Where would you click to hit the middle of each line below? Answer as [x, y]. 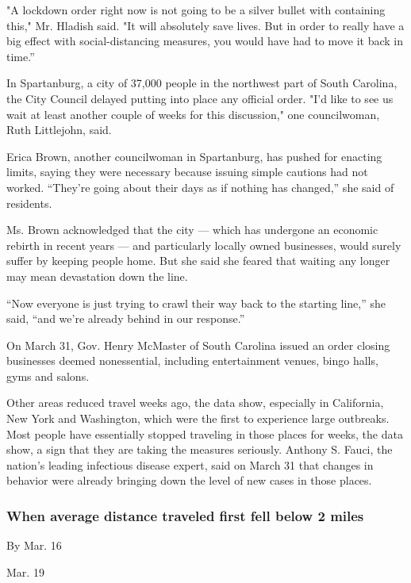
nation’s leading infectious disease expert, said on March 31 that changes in [190, 464]
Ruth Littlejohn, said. [59, 130]
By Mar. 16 [34, 545]
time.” [21, 56]
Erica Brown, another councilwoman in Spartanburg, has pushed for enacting [194, 156]
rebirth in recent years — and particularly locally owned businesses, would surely [204, 245]
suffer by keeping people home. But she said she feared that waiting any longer [198, 261]
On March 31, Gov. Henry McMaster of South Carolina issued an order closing [198, 345]
